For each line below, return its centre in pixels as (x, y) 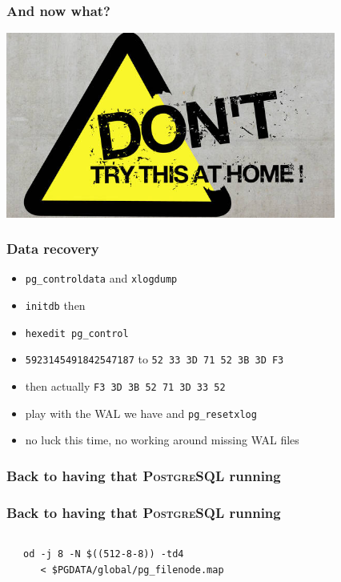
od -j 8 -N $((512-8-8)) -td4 (104, 554)
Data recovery (53, 249)
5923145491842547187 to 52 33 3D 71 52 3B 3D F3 (154, 359)
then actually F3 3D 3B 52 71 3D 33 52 (125, 386)
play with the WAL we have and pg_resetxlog (141, 413)
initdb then (55, 305)
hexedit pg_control (77, 333)
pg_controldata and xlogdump (101, 278)
